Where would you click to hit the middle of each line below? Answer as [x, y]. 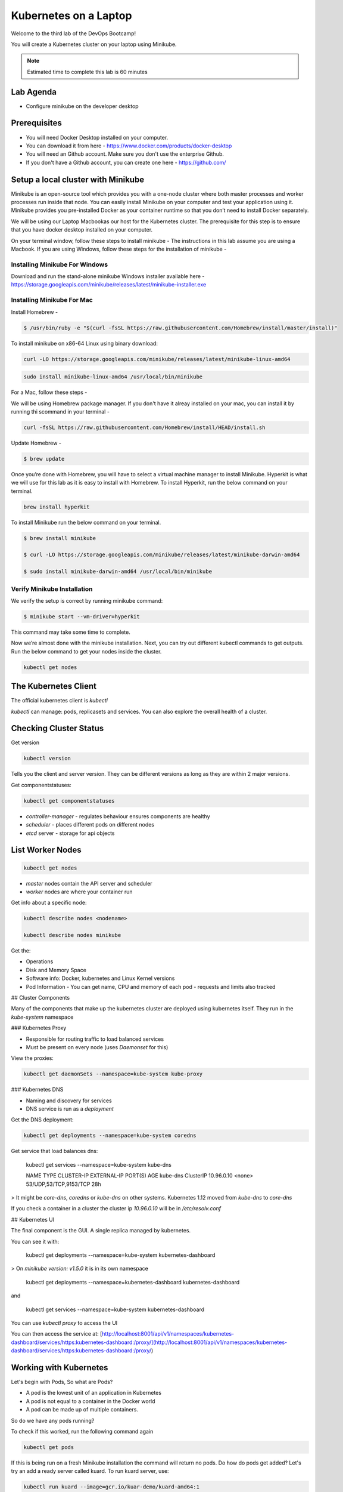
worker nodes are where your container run [79, 892]
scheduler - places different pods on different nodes [90, 825]
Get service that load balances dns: [54, 1151]
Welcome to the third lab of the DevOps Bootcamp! [74, 33]
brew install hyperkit [57, 507]
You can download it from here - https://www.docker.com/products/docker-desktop [129, 146]
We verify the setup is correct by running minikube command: [87, 600]
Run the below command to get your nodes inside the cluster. [86, 651]
